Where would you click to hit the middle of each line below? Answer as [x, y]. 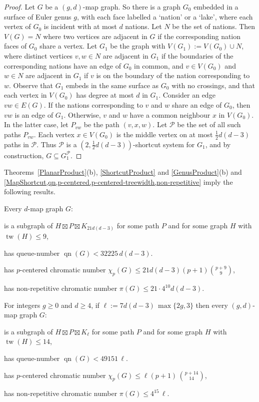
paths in [16, 144]
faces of [15, 46]
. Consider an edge [187, 95]
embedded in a [216, 7]
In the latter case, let [36, 124]
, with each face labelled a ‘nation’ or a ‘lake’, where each [165, 16]
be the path [101, 124]
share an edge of [197, 104]
